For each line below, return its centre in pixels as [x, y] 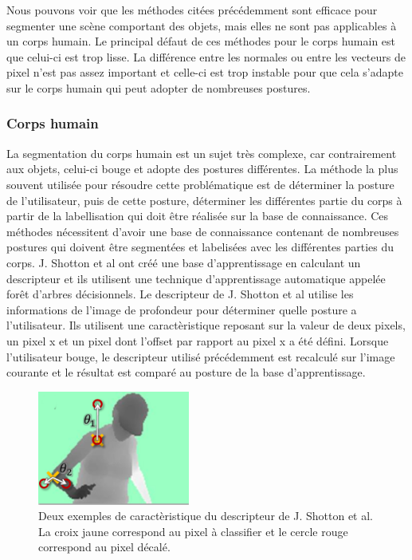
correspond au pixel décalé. [104, 547]
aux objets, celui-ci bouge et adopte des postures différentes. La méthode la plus [202, 169]
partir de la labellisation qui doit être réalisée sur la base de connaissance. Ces [198, 216]
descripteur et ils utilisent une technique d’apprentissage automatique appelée [196, 278]
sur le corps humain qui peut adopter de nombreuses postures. [159, 87]
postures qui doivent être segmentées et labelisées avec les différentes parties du [200, 247]
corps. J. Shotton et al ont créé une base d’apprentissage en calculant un [184, 262]
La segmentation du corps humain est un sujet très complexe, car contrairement [202, 153]
